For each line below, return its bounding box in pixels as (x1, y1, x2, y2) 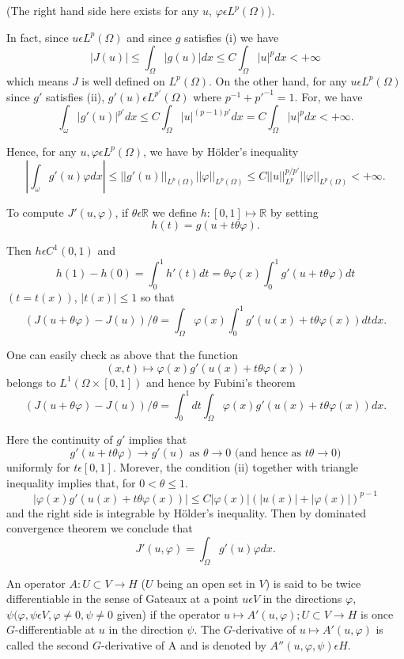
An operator (6, 574, 66, 591)
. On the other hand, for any (209, 72, 347, 89)
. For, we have (294, 88, 363, 104)
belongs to (6, 373, 56, 390)
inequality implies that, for (6, 474, 136, 490)
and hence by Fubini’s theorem (145, 373, 296, 390)
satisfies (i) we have (184, 28, 279, 45)
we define (152, 203, 198, 220)
